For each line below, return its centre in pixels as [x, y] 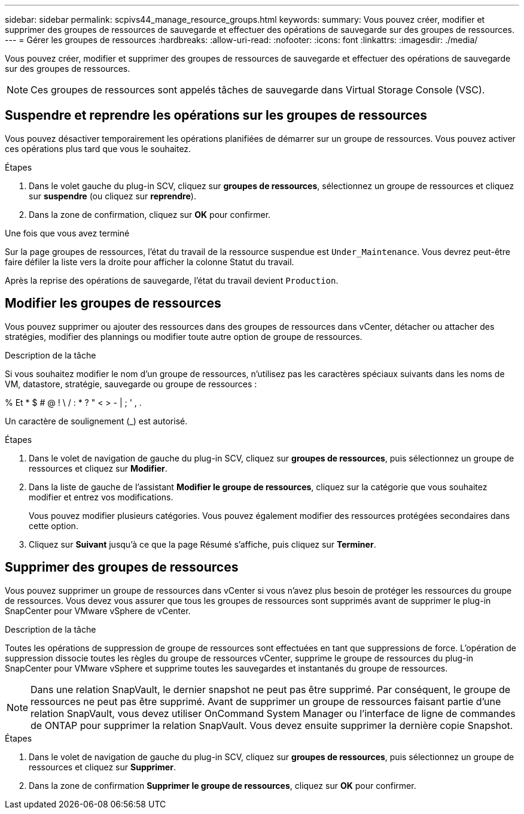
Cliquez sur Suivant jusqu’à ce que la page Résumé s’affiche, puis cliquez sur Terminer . [202, 544]
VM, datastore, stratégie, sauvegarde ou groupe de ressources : [131, 384]
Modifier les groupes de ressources [113, 303]
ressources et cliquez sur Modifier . [98, 468]
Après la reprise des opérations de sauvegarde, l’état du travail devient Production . [172, 280]
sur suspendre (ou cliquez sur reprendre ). [112, 196]
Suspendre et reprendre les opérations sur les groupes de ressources [216, 116]
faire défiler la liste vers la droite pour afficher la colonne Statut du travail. [150, 262]
